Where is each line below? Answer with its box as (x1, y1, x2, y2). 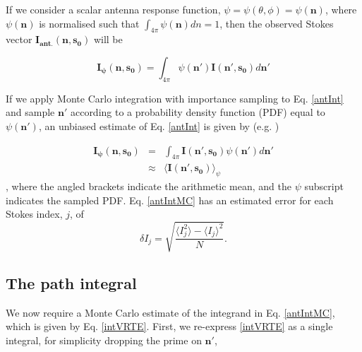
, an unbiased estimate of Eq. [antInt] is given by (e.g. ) (38, 118, 279, 133)
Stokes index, (6, 206, 63, 221)
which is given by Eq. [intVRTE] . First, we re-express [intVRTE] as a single (6, 319, 333, 334)
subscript (304, 179, 344, 194)
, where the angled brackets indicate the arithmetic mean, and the (6, 179, 292, 194)
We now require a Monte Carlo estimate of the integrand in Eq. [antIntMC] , (6, 305, 335, 319)
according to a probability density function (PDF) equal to (70, 105, 325, 119)
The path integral (6, 271, 137, 293)
